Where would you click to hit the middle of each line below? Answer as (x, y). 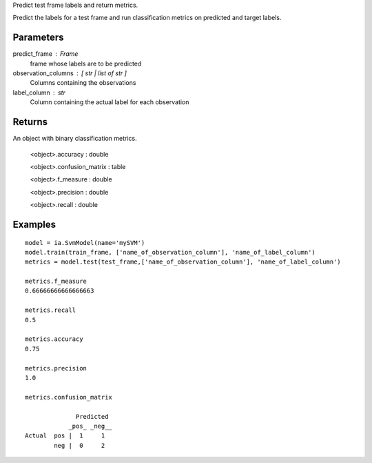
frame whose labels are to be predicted (86, 63)
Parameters (38, 38)
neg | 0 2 (80, 445)
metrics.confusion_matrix (69, 397)
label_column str (39, 92)
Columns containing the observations (83, 83)
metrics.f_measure (56, 282)
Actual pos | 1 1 (65, 436)
